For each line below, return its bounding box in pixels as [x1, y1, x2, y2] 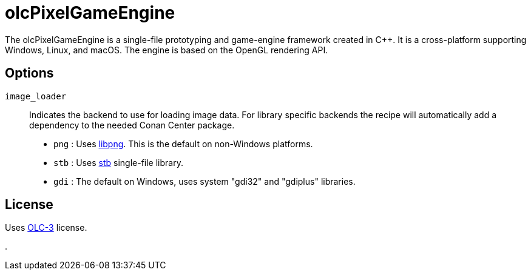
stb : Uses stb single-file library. [53, 157, 183, 168]
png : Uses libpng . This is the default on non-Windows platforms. [53, 138, 313, 149]
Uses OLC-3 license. [5, 222, 87, 233]
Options [5, 65, 54, 81]
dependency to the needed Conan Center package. [29, 119, 235, 130]
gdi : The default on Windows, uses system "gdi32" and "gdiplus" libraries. [53, 176, 356, 187]
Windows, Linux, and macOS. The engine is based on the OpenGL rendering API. [5, 44, 328, 55]
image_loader [5, 91, 67, 101]
